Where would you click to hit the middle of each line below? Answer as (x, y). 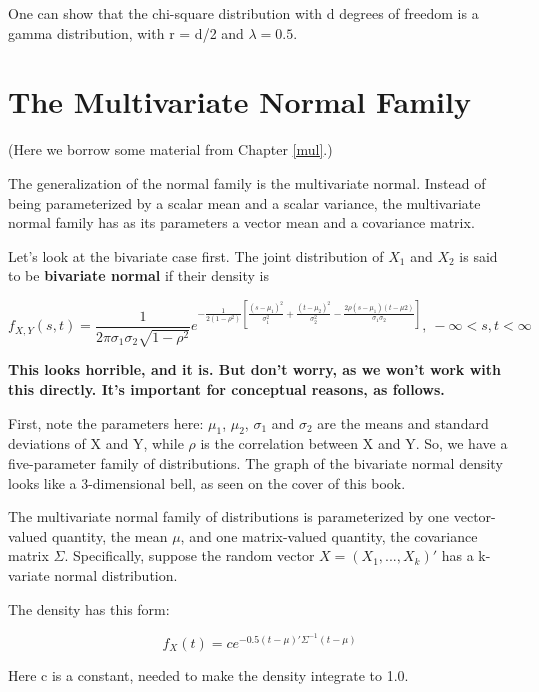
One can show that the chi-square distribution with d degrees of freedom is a (243, 13)
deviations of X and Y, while (96, 443)
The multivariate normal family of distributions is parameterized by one (229, 516)
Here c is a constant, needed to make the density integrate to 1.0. (208, 674)
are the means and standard (403, 422)
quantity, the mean (109, 535)
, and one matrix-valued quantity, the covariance (329, 535)
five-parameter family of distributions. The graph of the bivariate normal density (255, 462)
